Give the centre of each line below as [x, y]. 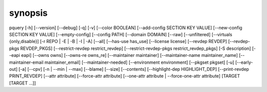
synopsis [28, 13]
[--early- [244, 62]
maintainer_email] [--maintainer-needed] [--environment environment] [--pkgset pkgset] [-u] [139, 62]
